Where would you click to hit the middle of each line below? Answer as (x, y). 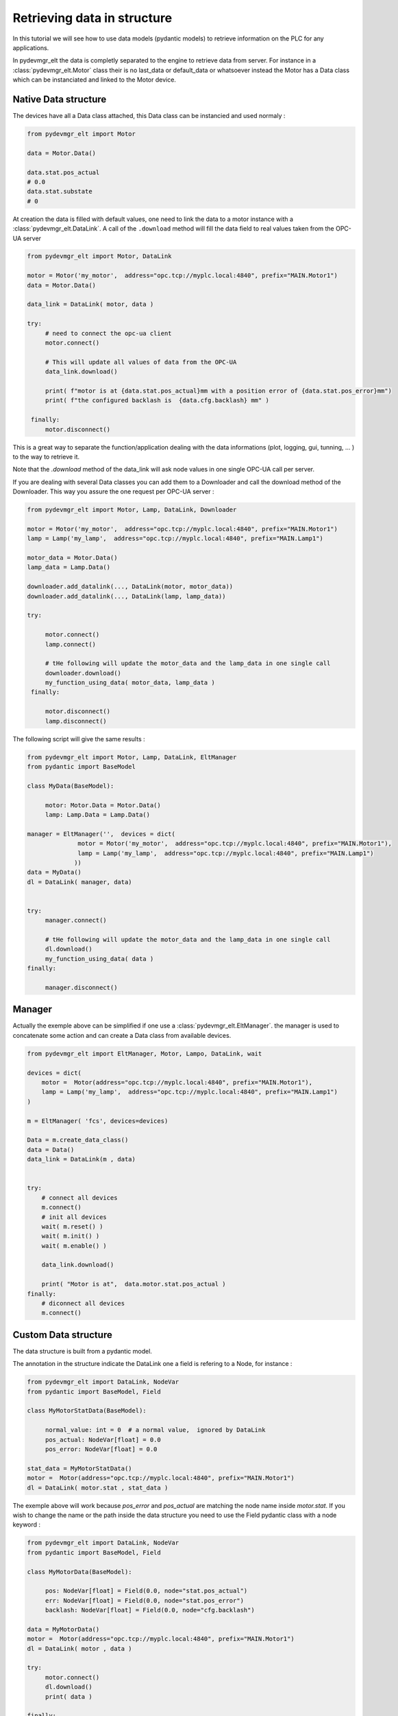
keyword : (27, 1524)
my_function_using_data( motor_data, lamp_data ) (130, 683)
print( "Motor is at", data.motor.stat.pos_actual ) (134, 1284)
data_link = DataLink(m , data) (82, 1159)
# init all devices (74, 1217)
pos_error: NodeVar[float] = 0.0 (101, 1449)
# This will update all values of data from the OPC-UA (141, 362)
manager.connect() (76, 920)
